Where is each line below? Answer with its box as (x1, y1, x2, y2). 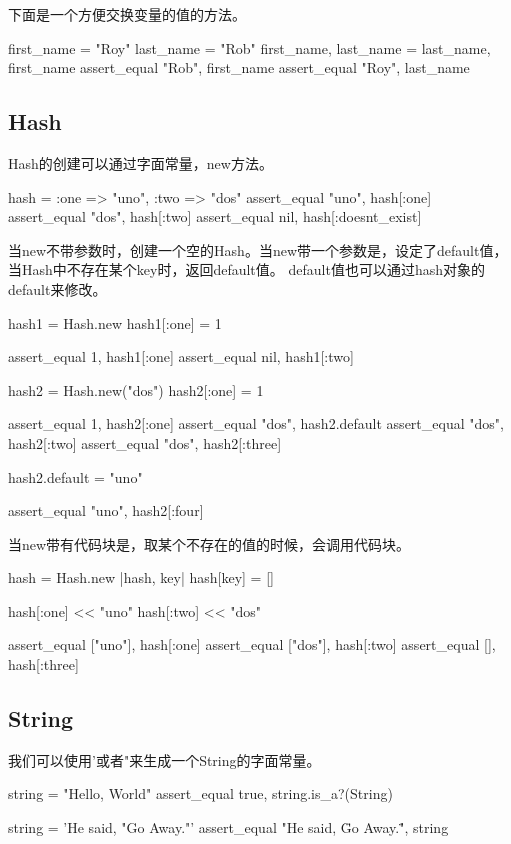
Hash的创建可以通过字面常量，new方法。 (8, 152, 273, 173)
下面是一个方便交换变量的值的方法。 (8, 4, 246, 24)
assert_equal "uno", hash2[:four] (8, 500, 204, 521)
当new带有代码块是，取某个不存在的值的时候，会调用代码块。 (8, 533, 411, 554)
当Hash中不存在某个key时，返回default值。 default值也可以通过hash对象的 (8, 259, 485, 280)
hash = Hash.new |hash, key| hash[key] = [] (8, 567, 274, 588)
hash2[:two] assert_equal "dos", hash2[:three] (8, 432, 282, 453)
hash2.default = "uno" (8, 466, 143, 487)
